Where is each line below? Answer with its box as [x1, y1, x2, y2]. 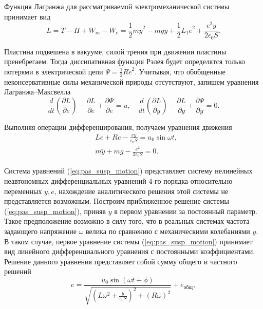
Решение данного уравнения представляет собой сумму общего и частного [4, 256, 237, 266]
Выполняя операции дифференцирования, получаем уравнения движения [4, 121, 232, 132]
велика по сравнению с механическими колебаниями [85, 226, 250, 237]
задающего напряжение [4, 226, 77, 237]
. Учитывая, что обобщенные [135, 66, 226, 76]
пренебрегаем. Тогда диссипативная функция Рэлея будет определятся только [4, 56, 246, 67]
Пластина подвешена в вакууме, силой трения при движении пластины [4, 46, 227, 56]
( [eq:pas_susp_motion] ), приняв [4, 205, 106, 216]
